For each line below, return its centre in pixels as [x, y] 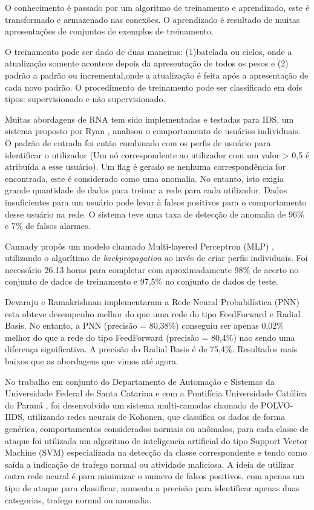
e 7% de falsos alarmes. [48, 226]
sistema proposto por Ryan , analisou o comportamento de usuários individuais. [153, 131]
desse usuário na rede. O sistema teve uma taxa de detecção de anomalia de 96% [155, 214]
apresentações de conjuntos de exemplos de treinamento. [109, 31]
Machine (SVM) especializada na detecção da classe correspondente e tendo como [156, 452]
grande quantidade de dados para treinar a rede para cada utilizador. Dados [146, 190]
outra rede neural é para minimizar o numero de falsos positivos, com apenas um [155, 476]
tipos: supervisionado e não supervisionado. [85, 99]
